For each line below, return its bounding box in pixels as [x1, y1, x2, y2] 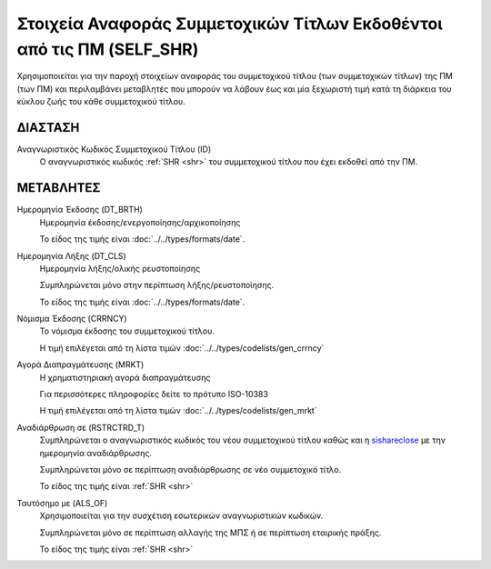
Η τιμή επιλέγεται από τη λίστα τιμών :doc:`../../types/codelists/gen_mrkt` [39, 405, 317, 416]
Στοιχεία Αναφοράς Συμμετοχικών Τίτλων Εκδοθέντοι [16, 14, 443, 34]
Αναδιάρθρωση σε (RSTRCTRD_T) [16, 422, 145, 433]
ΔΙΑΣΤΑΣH [16, 119, 80, 135]
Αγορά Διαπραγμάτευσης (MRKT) [16, 359, 145, 370]
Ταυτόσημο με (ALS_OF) [16, 497, 108, 508]
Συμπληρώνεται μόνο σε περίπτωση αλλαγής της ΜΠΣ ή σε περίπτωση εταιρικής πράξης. [39, 527, 382, 538]
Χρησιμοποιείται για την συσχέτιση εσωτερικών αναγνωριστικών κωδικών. [39, 510, 324, 522]
